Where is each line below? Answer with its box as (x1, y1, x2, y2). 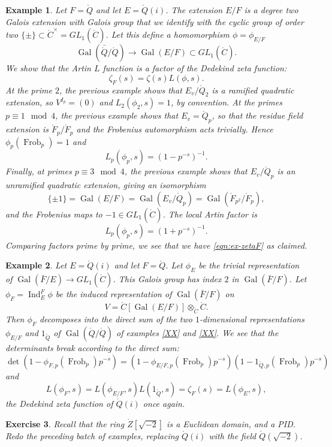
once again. (143, 397, 185, 410)
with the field (209, 429, 256, 442)
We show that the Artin (5, 62, 91, 74)
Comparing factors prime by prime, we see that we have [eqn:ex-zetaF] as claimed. (5, 238, 307, 251)
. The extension (165, 4, 223, 16)
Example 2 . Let (5, 259, 67, 271)
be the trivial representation (198, 259, 300, 271)
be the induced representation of (55, 288, 172, 300)
